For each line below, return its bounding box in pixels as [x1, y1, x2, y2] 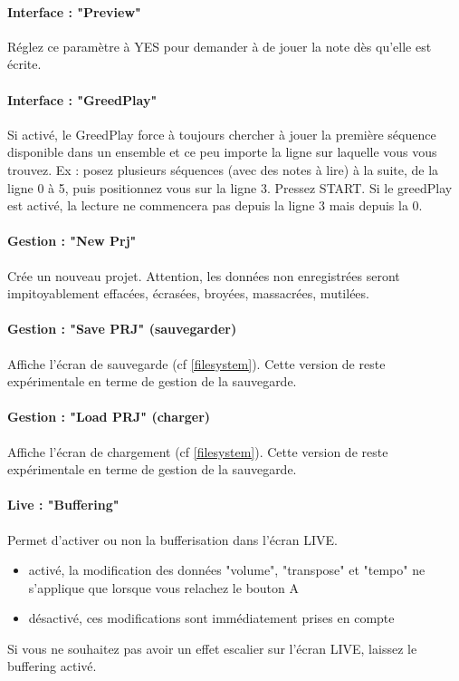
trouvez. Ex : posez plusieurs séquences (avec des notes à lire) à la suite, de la [7, 160, 439, 179]
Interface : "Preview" [7, 2, 141, 21]
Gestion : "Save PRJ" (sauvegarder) [7, 319, 237, 338]
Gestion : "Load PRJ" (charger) [7, 407, 211, 426]
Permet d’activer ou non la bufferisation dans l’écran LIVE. [7, 530, 338, 549]
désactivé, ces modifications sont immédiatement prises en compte [28, 608, 395, 627]
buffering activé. [7, 657, 97, 676]
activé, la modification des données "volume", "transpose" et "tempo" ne [28, 560, 426, 579]
